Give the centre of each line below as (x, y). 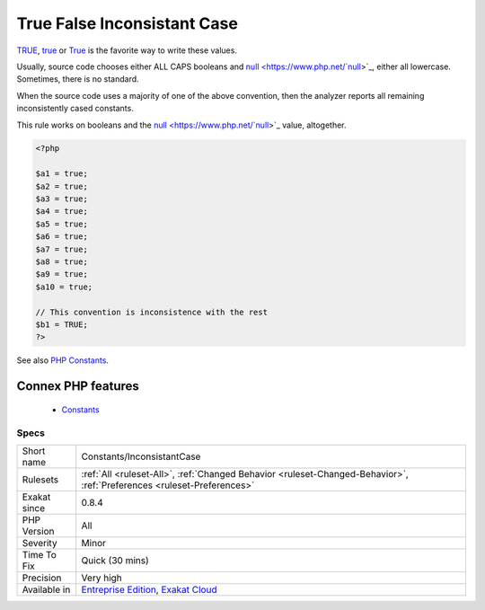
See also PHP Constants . (63, 360)
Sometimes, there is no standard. (78, 79)
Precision (42, 578)
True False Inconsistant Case (127, 23)
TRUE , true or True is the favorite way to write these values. (127, 50)
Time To (40, 554)
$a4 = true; (62, 212)
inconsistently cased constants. (75, 109)
